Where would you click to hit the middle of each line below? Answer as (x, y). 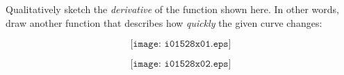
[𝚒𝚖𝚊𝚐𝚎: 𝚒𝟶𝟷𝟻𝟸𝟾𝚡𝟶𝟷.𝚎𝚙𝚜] (181, 44)
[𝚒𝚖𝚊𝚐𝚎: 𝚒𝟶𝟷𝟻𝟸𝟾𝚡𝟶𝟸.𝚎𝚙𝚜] (181, 64)
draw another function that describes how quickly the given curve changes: (164, 22)
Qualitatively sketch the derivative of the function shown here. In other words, (172, 9)
